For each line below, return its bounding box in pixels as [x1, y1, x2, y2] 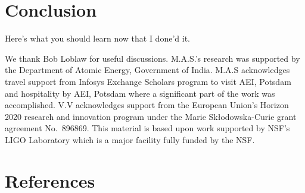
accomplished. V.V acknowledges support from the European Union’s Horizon [5, 99, 289, 111]
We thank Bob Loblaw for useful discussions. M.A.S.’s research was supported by [5, 52, 300, 64]
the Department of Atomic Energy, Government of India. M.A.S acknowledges [5, 64, 290, 76]
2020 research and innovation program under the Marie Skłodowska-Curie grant [5, 110, 297, 122]
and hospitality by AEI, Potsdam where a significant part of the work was [5, 87, 275, 99]
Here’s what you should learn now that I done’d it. [5, 32, 190, 45]
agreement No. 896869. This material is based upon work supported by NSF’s [5, 122, 290, 134]
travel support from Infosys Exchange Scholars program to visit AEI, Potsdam [5, 75, 291, 87]
